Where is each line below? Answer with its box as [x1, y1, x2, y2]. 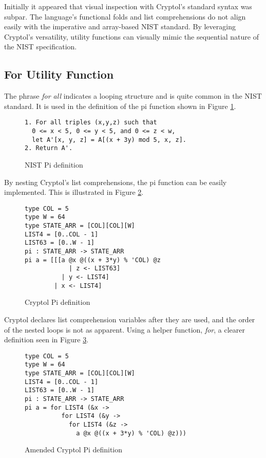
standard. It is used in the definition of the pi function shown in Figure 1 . [4, 100, 236, 111]
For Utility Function [4, 66, 114, 82]
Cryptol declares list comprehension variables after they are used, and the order [4, 314, 255, 324]
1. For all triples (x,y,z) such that [25, 119, 157, 126]
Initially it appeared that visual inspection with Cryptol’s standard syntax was [4, 1, 252, 11]
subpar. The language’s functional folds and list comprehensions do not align [4, 11, 246, 22]
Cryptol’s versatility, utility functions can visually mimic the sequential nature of [4, 31, 259, 42]
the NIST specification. [4, 41, 77, 52]
